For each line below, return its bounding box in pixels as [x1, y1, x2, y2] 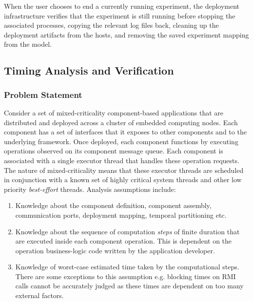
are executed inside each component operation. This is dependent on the [15, 236, 232, 246]
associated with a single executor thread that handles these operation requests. [4, 155, 239, 165]
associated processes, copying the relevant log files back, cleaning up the [4, 20, 219, 30]
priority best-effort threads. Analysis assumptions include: [4, 184, 176, 194]
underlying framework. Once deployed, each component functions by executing [4, 136, 238, 146]
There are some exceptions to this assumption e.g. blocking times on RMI [15, 271, 236, 281]
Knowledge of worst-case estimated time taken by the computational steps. [15, 262, 239, 272]
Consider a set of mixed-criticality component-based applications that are [4, 107, 223, 117]
